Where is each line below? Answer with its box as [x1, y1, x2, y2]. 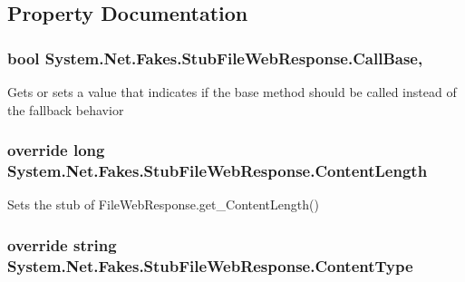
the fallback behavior [7, 100, 124, 119]
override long [7, 139, 105, 161]
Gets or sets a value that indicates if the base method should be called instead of [7, 83, 457, 101]
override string [7, 233, 117, 256]
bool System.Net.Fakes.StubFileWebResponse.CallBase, [7, 46, 423, 69]
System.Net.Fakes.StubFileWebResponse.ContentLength [7, 160, 428, 182]
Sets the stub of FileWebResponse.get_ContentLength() [7, 195, 319, 214]
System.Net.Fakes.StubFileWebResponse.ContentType [7, 254, 413, 277]
